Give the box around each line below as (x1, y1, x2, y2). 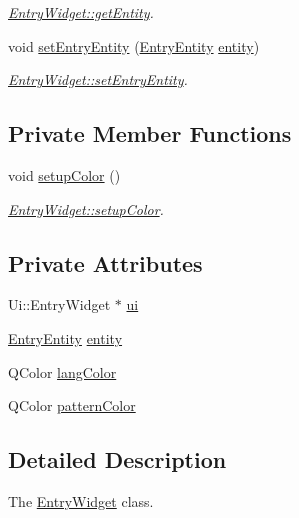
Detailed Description (8, 444, 227, 475)
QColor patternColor (8, 395, 136, 416)
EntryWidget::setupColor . (8, 198, 164, 219)
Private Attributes (8, 247, 203, 278)
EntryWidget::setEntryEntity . (8, 69, 188, 90)
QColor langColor (8, 361, 117, 382)
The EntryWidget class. (8, 490, 154, 511)
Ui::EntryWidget (8, 294, 111, 315)
